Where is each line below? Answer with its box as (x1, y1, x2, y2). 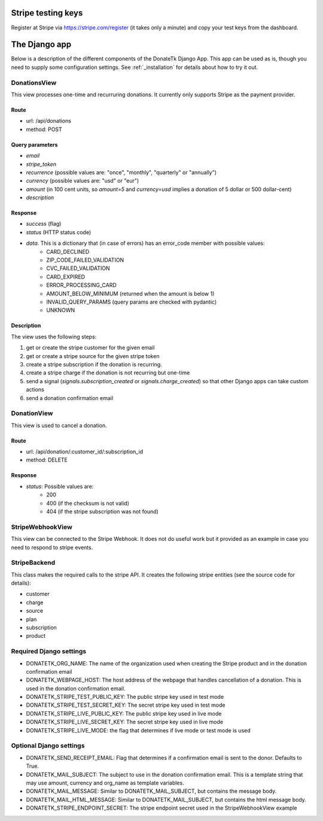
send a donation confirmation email (26, 394, 114, 401)
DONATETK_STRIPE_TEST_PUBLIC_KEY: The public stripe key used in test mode (26, 693, 224, 701)
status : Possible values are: (26, 483, 94, 490)
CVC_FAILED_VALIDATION (46, 265, 110, 272)
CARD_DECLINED (46, 248, 90, 255)
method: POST (26, 126, 62, 133)
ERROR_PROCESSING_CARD (46, 281, 117, 289)
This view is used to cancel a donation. (11, 422, 107, 429)
